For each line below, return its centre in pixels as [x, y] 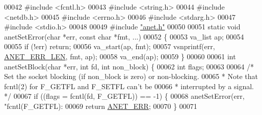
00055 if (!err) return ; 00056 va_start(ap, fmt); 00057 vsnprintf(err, [110, 46]
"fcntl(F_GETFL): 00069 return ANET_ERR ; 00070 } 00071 [101, 106]
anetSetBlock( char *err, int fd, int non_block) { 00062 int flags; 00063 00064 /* [129, 66]
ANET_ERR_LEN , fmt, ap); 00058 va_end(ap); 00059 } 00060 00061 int [120, 56]
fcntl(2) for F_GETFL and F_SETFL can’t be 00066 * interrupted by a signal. [129, 86]
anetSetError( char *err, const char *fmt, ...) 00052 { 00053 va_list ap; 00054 [124, 36]
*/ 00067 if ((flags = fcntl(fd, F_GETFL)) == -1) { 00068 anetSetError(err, [124, 96]
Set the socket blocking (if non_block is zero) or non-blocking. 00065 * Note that [131, 76]
